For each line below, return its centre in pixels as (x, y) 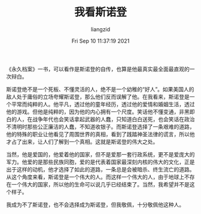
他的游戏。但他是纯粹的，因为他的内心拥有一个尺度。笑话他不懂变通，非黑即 (100, 111)
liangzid (100, 29)
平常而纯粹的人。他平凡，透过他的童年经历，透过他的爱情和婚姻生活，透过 (103, 104)
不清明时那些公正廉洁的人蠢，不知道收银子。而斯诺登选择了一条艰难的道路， (100, 126)
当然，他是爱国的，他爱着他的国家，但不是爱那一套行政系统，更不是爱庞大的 (100, 154)
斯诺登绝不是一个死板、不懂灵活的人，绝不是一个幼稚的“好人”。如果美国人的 (100, 89)
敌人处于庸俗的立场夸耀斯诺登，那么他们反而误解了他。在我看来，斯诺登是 (98, 97)
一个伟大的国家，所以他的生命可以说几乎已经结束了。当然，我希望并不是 (100, 184)
